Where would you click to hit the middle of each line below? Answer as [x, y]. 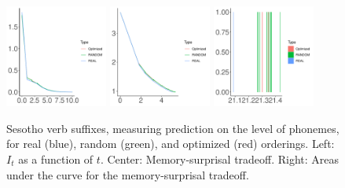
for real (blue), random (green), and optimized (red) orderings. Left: [171, 144]
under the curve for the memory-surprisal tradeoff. [128, 174]
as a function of [56, 159]
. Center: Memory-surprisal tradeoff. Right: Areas [220, 159]
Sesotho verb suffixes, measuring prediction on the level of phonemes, [173, 128]
